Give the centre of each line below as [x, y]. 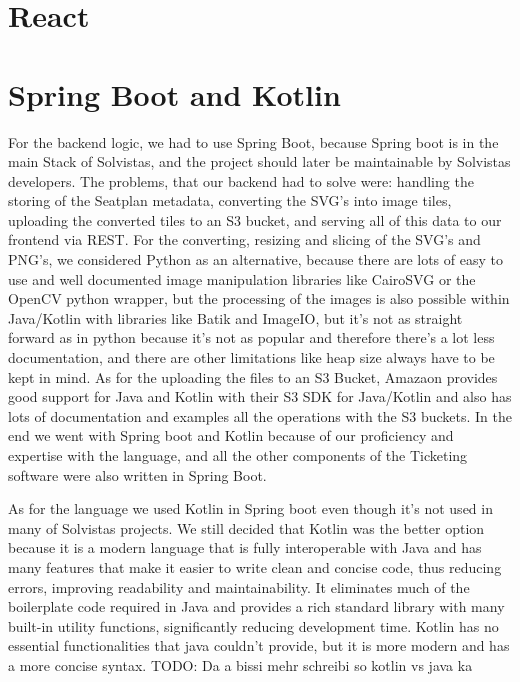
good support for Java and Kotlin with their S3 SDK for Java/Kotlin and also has [260, 396]
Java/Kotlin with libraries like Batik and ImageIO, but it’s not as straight [235, 317]
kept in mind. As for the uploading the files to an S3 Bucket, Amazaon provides [253, 376]
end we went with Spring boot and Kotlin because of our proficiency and [231, 435]
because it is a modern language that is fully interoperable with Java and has [245, 547]
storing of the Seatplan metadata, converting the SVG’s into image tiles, [230, 200]
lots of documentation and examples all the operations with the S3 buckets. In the [260, 415]
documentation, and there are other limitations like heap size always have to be [251, 357]
